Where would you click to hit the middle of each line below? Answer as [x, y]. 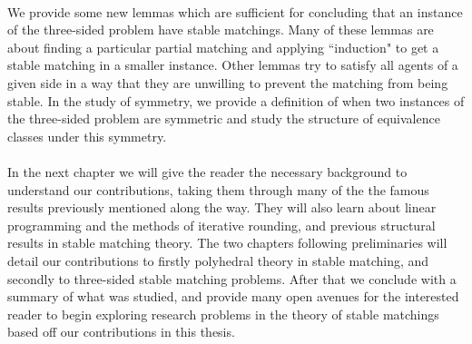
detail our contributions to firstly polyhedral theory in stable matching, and [218, 260]
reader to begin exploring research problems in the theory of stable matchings [223, 314]
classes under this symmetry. [87, 136]
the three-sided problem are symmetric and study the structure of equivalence [224, 118]
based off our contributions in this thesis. [121, 332]
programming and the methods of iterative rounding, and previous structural [221, 225]
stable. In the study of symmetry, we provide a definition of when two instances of [236, 100]
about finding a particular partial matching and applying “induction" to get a [223, 47]
